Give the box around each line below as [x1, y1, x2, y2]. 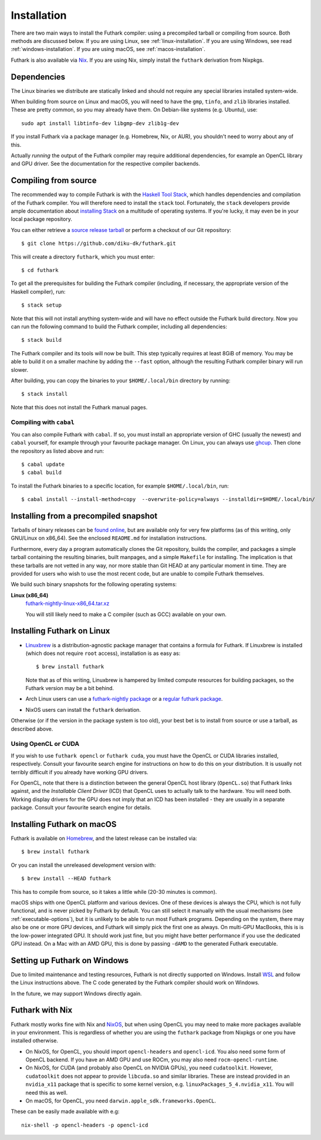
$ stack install [21, 391, 68, 398]
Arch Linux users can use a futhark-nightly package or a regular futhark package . [25, 695, 223, 702]
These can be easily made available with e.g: [11, 1108, 120, 1115]
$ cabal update [21, 461, 65, 468]
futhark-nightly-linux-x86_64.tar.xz [25, 600, 110, 607]
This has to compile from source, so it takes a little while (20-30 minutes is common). [11, 888, 217, 895]
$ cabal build [21, 469, 62, 476]
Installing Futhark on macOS [11, 819, 117, 829]
